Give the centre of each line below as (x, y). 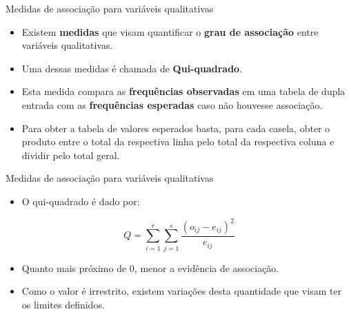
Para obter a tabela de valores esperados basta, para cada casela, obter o (176, 128)
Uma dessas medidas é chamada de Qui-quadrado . (132, 68)
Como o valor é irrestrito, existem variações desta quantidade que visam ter (182, 291)
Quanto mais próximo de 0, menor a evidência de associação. (150, 268)
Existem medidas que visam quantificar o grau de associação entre (170, 31)
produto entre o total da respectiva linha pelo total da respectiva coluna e (178, 142)
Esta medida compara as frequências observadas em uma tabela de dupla (183, 91)
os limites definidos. (63, 304)
